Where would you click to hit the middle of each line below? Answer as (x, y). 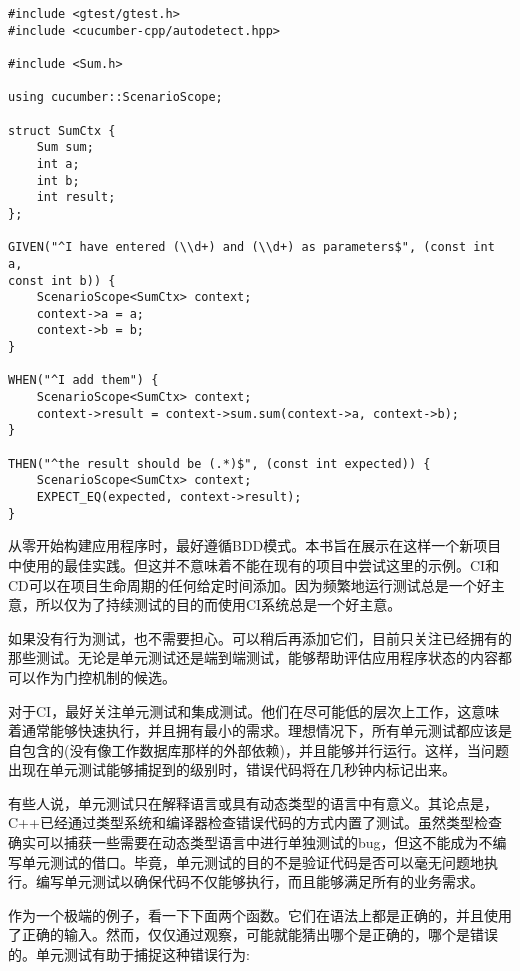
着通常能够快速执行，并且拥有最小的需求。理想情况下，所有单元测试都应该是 (260, 730)
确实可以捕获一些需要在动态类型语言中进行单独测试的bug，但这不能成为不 (250, 842)
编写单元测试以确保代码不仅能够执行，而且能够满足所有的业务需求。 (259, 881)
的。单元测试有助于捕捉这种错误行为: (129, 954)
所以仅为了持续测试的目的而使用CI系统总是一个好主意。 (218, 604)
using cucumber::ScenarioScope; (115, 97)
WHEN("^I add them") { (83, 380)
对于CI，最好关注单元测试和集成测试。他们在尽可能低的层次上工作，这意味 (254, 710)
